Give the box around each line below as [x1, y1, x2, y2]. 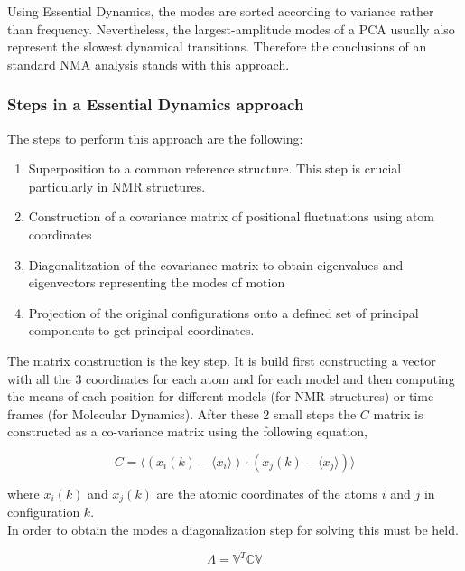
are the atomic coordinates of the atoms [156, 483, 378, 502]
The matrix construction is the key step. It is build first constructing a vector [7, 351, 436, 370]
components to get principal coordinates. [28, 321, 255, 340]
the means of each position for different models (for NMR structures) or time [7, 387, 434, 406]
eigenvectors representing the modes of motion [28, 273, 285, 292]
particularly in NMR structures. [28, 176, 206, 195]
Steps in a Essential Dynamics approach [7, 93, 304, 116]
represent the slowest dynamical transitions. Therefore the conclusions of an [7, 37, 427, 56]
